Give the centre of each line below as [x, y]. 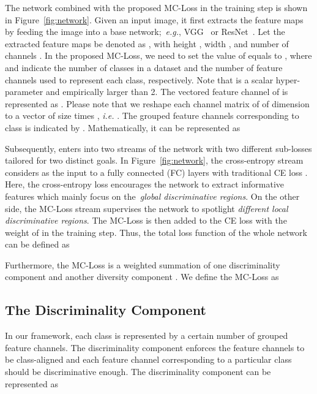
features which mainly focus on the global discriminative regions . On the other [152, 196]
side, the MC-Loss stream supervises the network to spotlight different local [147, 208]
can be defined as [37, 244]
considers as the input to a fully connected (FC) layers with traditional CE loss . [156, 172]
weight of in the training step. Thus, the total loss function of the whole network [156, 232]
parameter [24, 92]
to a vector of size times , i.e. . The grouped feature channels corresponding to [152, 116]
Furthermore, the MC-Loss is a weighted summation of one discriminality [143, 264]
